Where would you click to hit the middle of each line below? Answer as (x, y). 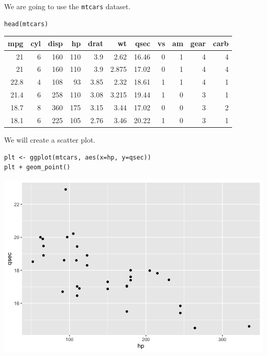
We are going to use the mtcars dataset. (68, 6)
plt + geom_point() (37, 167)
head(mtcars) (26, 24)
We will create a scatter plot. (50, 139)
